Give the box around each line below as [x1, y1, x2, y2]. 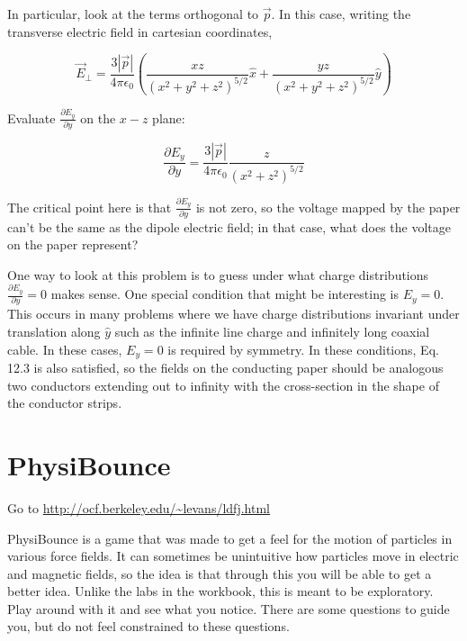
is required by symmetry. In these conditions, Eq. [167, 339, 439, 358]
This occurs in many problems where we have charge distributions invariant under [7, 304, 460, 323]
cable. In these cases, [7, 339, 122, 358]
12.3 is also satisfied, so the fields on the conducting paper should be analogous [7, 358, 444, 377]
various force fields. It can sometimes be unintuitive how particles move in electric [7, 546, 459, 565]
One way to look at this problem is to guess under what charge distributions [7, 265, 429, 284]
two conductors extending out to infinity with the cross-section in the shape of [7, 375, 439, 394]
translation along [7, 321, 101, 340]
